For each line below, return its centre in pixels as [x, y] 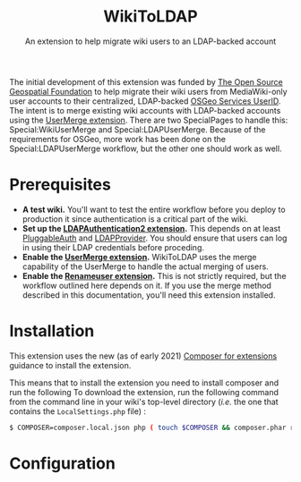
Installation [52, 331]
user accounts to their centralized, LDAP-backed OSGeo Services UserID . [145, 101]
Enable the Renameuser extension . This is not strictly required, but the [154, 275]
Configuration [63, 463]
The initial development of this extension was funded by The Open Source [146, 81]
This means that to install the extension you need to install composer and [144, 383]
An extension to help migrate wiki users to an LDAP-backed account [150, 41]
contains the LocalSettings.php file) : [77, 411]
